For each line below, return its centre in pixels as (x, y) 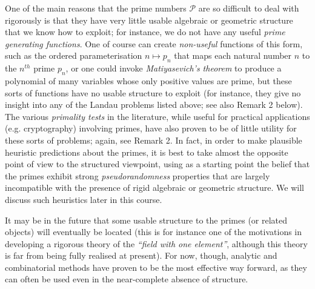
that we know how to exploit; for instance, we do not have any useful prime (145, 32)
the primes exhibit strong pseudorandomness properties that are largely (138, 175)
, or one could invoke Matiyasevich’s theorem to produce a (174, 68)
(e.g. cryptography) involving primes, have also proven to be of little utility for (151, 128)
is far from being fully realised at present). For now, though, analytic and (141, 255)
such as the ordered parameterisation (74, 55)
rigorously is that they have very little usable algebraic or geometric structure (149, 20)
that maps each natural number (233, 55)
